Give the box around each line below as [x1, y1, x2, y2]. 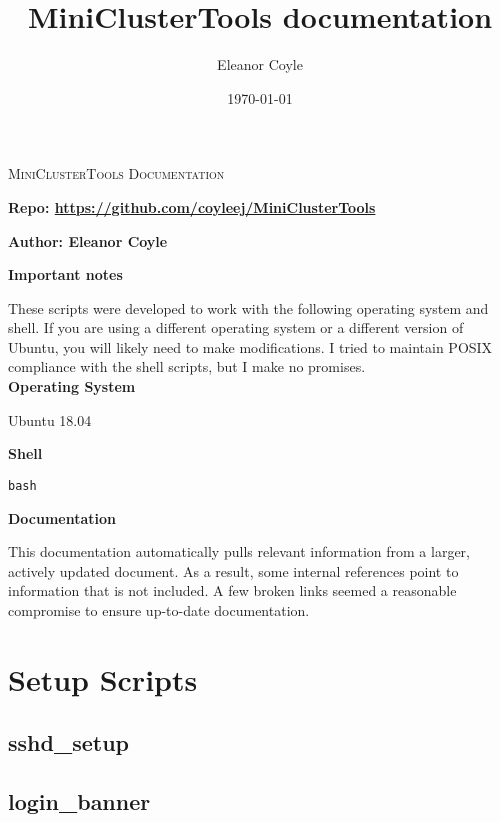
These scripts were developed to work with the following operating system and [8, 297, 489, 318]
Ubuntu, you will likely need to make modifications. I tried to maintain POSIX [8, 336, 493, 357]
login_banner [8, 786, 151, 817]
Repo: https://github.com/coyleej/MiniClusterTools [8, 196, 376, 217]
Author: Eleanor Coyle [8, 230, 168, 251]
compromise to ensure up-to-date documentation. [8, 599, 310, 620]
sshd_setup [8, 727, 129, 758]
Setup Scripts [8, 658, 198, 699]
